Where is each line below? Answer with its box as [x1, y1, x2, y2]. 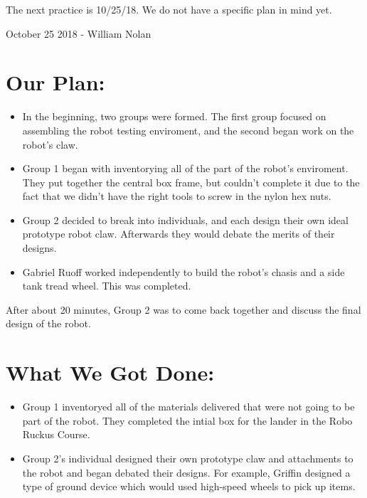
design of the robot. [6, 316, 91, 331]
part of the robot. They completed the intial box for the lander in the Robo [22, 413, 353, 428]
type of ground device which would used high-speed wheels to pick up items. [22, 479, 356, 494]
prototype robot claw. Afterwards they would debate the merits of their [22, 226, 335, 241]
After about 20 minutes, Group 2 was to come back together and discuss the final [6, 302, 361, 317]
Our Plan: [6, 68, 105, 97]
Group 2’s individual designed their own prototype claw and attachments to [22, 450, 353, 465]
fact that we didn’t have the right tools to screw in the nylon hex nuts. [22, 189, 331, 203]
